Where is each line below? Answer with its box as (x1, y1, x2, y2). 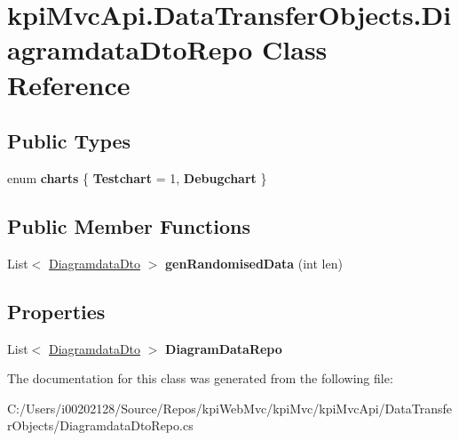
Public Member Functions (7, 212, 250, 239)
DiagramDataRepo (165, 339, 282, 357)
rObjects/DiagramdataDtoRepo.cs (7, 416, 194, 435)
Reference (7, 66, 131, 102)
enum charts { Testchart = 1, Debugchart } (7, 168, 267, 187)
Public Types (7, 127, 131, 155)
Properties (7, 297, 106, 325)
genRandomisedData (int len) (165, 253, 343, 272)
